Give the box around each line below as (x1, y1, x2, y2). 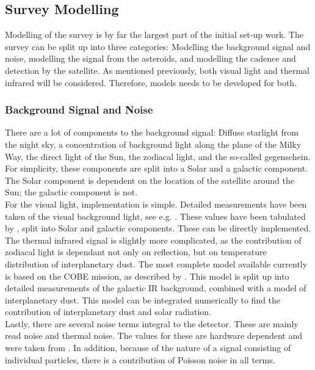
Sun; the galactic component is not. (5, 186, 138, 198)
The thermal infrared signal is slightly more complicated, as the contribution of (5, 233, 302, 246)
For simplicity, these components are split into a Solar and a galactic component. (5, 162, 308, 175)
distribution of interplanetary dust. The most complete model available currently (5, 257, 308, 270)
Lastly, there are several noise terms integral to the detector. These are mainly (5, 317, 299, 330)
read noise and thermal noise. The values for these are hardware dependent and (5, 329, 303, 342)
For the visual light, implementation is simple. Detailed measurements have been (5, 197, 307, 210)
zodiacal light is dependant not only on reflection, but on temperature (5, 245, 267, 258)
